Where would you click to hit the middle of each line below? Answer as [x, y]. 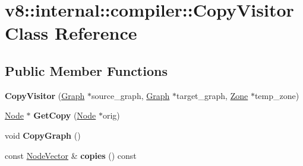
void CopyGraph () [43, 135]
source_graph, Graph [130, 95]
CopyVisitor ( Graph [45, 95]
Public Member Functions [86, 70]
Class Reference [71, 33]
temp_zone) [277, 95]
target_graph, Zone [212, 95]
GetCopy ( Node [65, 115]
